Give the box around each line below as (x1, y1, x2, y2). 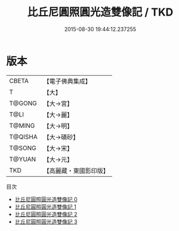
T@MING (9, 121, 35, 130)
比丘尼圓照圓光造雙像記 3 (14, 218, 78, 225)
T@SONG (9, 144, 37, 152)
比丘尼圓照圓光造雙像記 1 (14, 203, 76, 210)
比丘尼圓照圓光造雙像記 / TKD (27, 5, 174, 19)
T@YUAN (9, 155, 36, 163)
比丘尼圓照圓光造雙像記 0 (14, 195, 78, 203)
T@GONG (9, 99, 37, 107)
